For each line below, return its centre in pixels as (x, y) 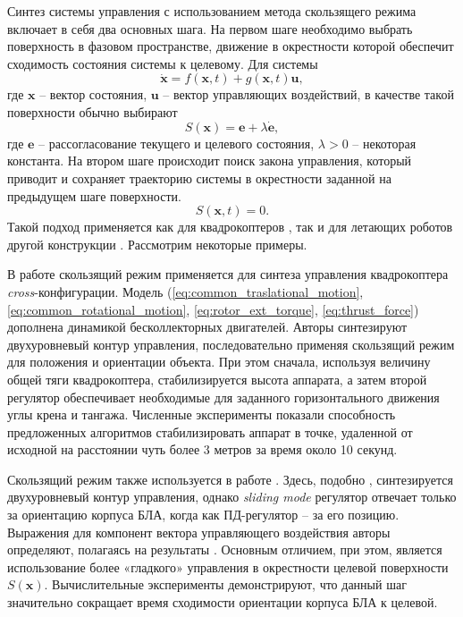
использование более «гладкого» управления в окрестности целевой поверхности (228, 566)
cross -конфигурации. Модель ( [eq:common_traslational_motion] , (185, 291)
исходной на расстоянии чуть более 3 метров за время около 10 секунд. (202, 449)
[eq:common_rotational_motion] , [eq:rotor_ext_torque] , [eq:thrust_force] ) (213, 309)
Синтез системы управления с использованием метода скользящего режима (212, 11)
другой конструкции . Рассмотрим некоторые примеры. (157, 244)
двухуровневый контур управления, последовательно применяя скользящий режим (231, 344)
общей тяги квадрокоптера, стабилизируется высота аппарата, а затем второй (217, 379)
